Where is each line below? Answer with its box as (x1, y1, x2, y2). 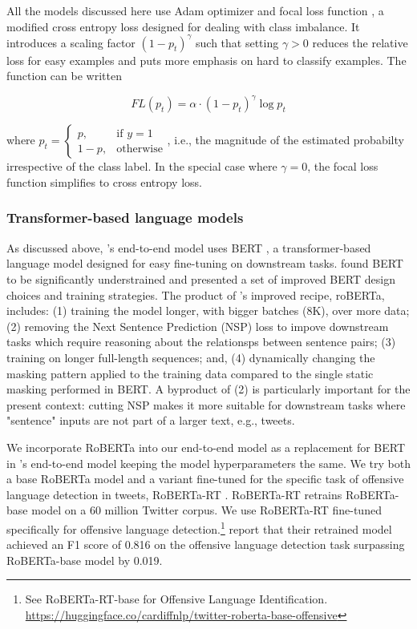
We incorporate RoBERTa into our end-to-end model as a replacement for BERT (6, 438, 406, 455)
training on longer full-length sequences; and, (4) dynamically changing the (6, 349, 375, 365)
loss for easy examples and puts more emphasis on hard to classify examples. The (6, 51, 407, 68)
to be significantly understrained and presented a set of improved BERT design (6, 270, 395, 287)
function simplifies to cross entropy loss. (6, 173, 202, 190)
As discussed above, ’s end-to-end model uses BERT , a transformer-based (6, 239, 371, 256)
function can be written (6, 67, 122, 84)
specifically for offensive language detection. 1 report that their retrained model (6, 518, 392, 537)
